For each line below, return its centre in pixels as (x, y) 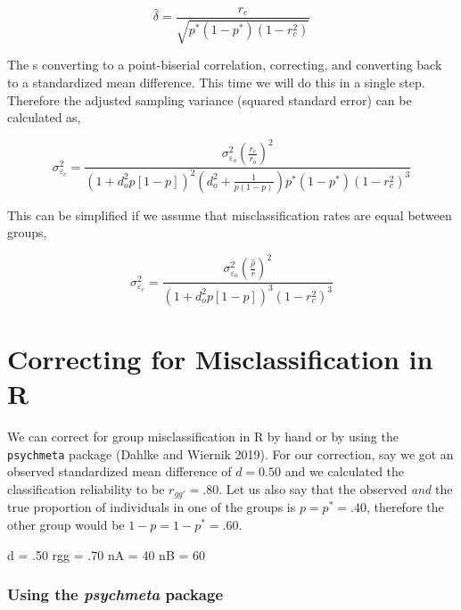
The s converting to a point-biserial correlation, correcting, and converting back (225, 65)
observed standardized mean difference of (119, 471)
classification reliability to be (86, 488)
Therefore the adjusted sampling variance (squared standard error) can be (210, 99)
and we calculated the (345, 471)
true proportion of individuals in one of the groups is (152, 507)
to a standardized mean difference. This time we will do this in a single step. (216, 82)
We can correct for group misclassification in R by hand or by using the (203, 437)
